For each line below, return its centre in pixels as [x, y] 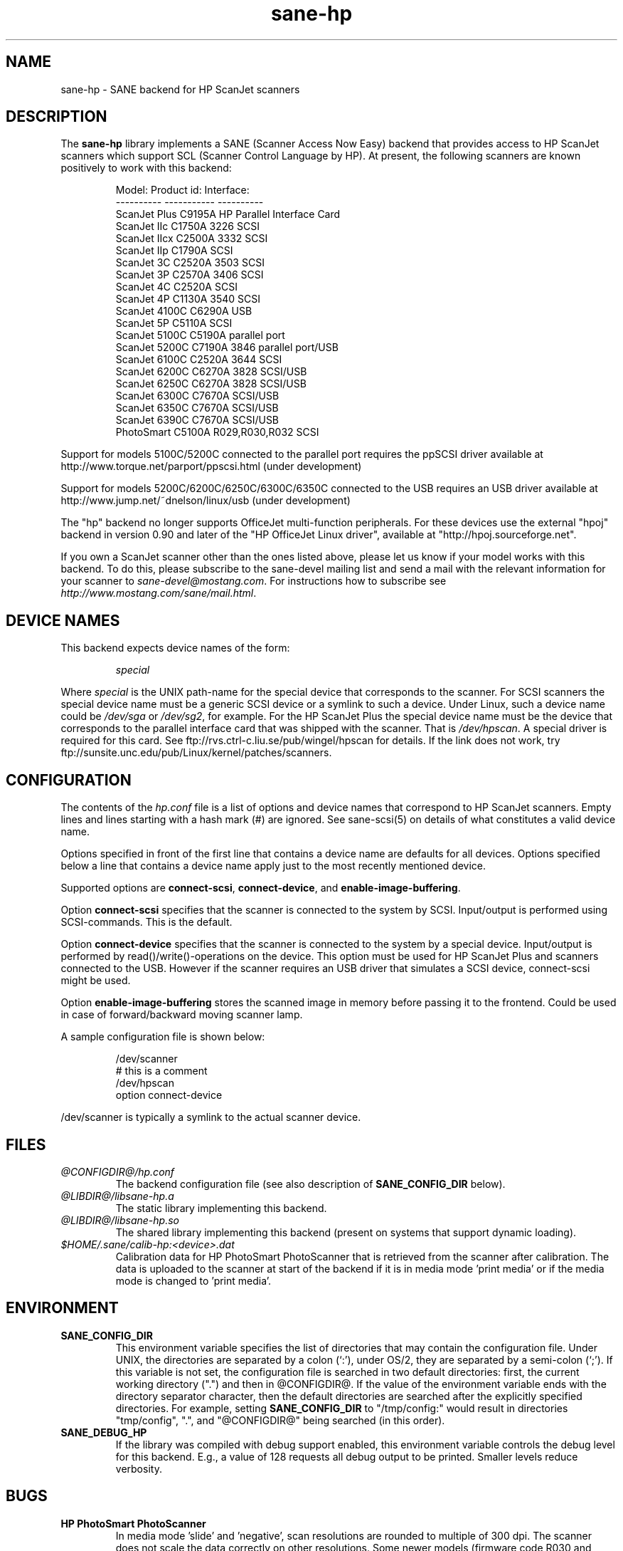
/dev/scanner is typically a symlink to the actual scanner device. [211, 1117]
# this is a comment [161, 1071]
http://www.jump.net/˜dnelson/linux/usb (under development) [206, 501]
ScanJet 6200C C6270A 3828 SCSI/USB [211, 372]
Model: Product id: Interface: [182, 190]
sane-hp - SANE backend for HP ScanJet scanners [180, 89]
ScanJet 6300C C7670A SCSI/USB [197, 396]
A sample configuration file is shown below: [163, 1037]
